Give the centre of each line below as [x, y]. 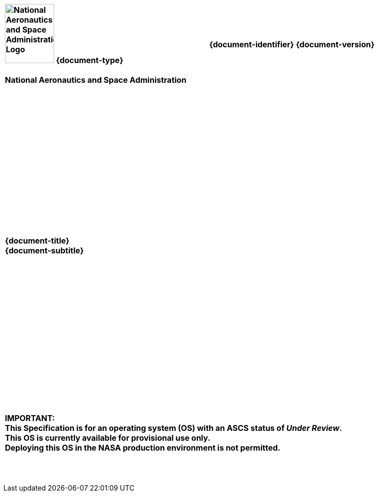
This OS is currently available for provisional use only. [108, 438]
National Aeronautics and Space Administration [96, 80]
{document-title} [37, 241]
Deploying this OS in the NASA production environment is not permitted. [143, 448]
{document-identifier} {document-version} [292, 44]
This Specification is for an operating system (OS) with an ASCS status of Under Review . [173, 428]
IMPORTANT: [30, 418]
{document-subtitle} [45, 250]
